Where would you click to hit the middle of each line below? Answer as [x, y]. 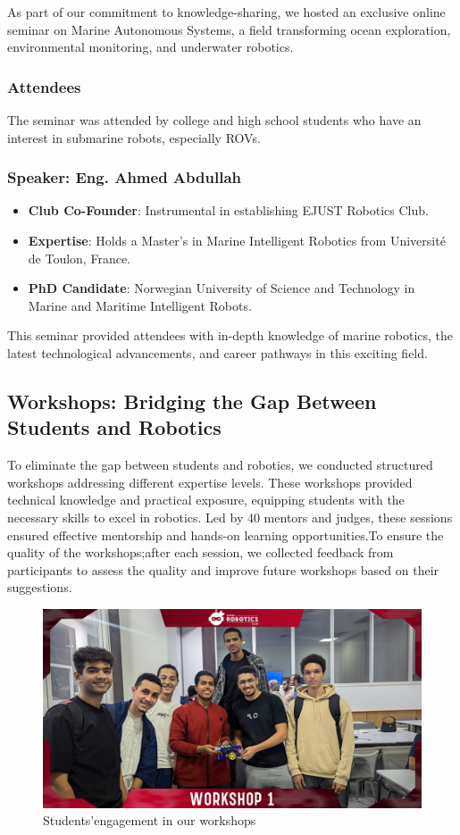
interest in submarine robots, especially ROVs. [134, 137]
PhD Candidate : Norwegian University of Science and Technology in [222, 288]
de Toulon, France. [79, 258]
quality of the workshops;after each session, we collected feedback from [201, 552]
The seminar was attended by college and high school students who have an [214, 120]
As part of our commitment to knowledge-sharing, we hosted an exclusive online [226, 12]
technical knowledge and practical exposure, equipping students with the [206, 500]
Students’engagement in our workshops [150, 820]
